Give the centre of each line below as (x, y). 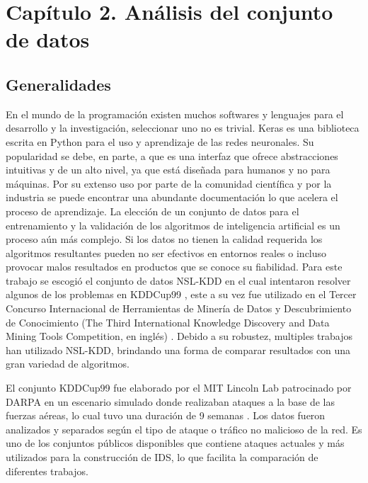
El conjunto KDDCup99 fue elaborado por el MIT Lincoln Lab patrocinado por (179, 388)
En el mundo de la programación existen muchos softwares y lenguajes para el (175, 114)
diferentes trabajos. (47, 471)
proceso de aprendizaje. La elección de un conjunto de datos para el (153, 211)
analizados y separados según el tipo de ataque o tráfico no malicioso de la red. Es (184, 429)
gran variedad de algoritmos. (68, 364)
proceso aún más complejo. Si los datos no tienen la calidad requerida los (164, 239)
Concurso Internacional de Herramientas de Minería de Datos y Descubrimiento (179, 308)
